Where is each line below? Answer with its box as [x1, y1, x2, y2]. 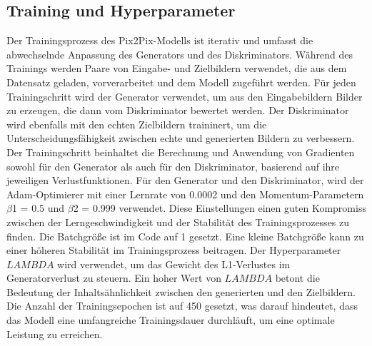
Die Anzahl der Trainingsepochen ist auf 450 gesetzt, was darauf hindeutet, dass [6, 298, 358, 313]
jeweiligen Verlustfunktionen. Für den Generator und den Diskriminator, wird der [6, 173, 364, 188]
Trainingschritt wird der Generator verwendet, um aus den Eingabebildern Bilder [6, 88, 363, 103]
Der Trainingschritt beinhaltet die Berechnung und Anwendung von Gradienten [6, 144, 355, 159]
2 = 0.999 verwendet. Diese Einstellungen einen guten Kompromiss [73, 200, 366, 215]
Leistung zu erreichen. [6, 326, 103, 341]
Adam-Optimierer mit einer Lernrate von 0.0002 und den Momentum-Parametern [6, 186, 364, 201]
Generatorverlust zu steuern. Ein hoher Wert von [6, 270, 221, 285]
